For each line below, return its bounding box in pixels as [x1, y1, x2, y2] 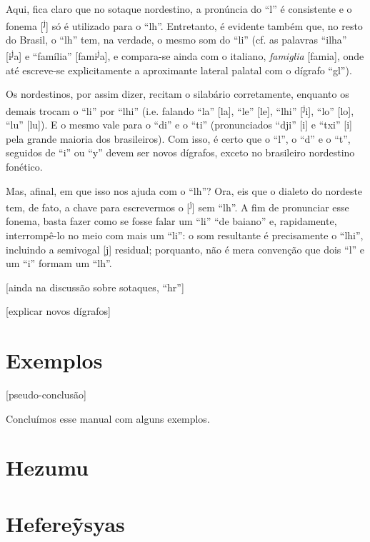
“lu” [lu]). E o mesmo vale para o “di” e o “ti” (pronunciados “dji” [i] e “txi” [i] [6, 117, 352, 132]
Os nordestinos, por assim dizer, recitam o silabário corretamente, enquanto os [6, 86, 349, 101]
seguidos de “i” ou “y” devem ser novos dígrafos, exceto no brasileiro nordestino [6, 145, 355, 160]
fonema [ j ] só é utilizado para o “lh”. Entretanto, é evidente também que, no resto [6, 16, 363, 33]
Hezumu [6, 453, 89, 482]
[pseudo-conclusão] [6, 387, 86, 402]
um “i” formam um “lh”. [6, 256, 112, 271]
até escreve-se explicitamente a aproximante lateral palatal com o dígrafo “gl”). [6, 62, 352, 77]
